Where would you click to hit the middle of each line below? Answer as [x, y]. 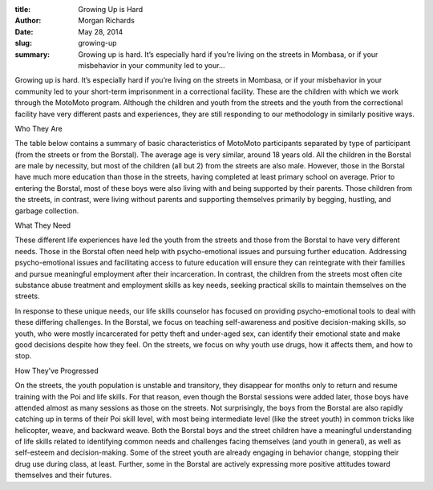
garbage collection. [47, 211]
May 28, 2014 [101, 31]
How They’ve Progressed [57, 371]
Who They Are [39, 128]
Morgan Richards [107, 21]
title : [23, 9]
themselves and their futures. [63, 475]
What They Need [43, 225]
